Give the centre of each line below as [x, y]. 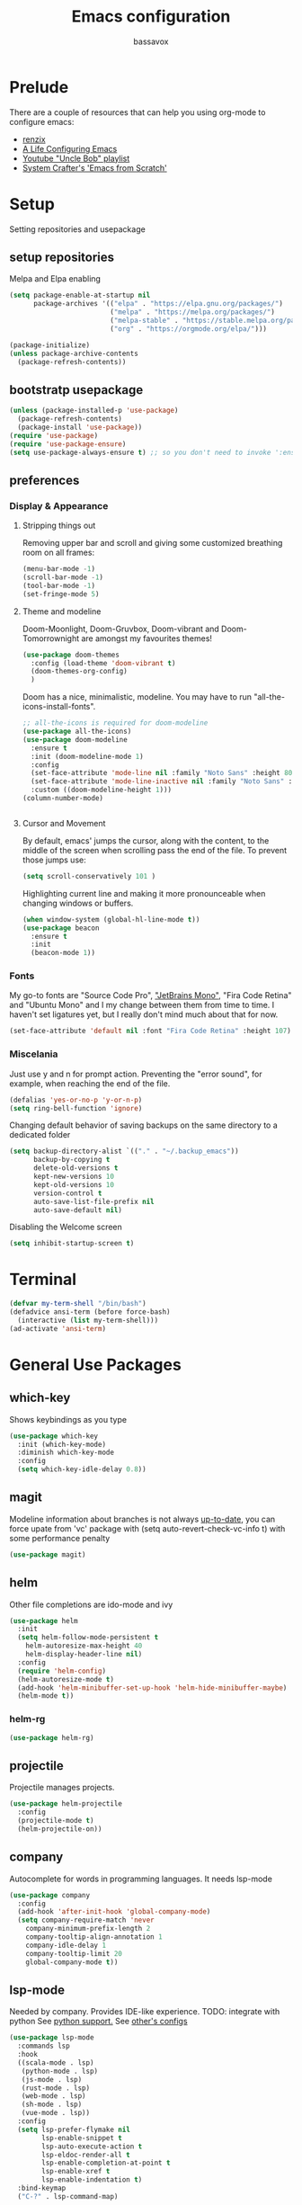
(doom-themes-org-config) [79, 672]
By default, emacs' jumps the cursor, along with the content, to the [146, 840]
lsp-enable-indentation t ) [92, 2180]
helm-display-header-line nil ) [84, 1655]
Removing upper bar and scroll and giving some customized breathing [152, 543]
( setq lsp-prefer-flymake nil [74, 2129]
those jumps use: [54, 860]
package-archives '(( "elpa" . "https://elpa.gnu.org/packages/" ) [158, 304]
